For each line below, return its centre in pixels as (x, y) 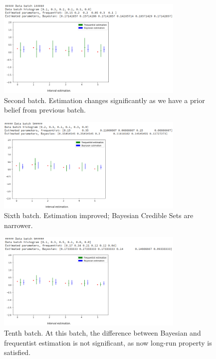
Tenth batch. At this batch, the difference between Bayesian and (103, 333)
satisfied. (17, 352)
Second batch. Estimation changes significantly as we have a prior (105, 100)
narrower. (18, 225)
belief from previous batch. (45, 110)
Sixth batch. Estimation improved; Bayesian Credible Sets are (99, 215)
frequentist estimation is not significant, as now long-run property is (108, 342)
